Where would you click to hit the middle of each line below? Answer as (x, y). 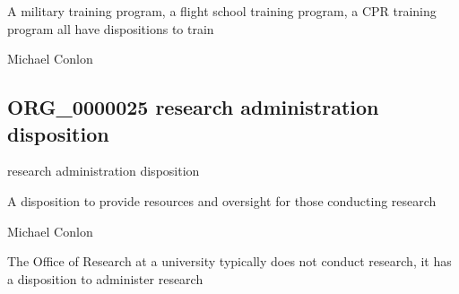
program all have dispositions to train (111, 28)
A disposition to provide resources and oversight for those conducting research (222, 200)
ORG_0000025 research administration (193, 107)
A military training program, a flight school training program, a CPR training (222, 11)
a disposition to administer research (105, 278)
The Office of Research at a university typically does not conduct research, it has (229, 261)
